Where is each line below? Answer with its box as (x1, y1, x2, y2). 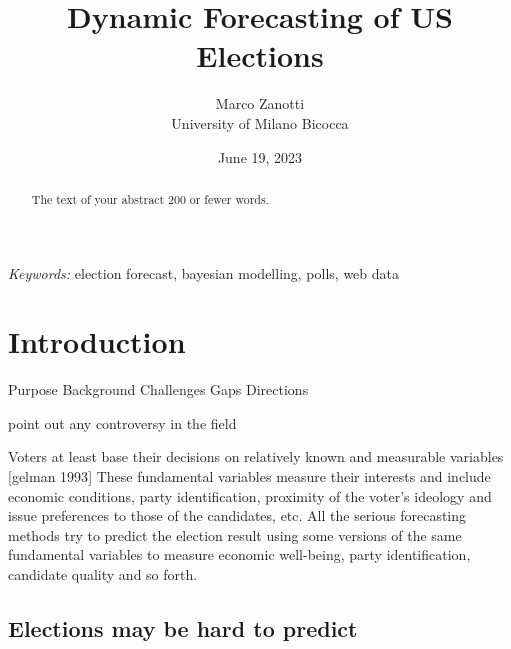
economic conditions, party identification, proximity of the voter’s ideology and (8, 485, 492, 506)
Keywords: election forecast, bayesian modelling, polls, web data (8, 262, 399, 283)
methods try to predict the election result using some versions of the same (8, 524, 462, 545)
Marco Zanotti (215, 93, 305, 114)
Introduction (8, 321, 186, 362)
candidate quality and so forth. (8, 564, 198, 585)
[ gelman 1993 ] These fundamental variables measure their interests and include (8, 466, 491, 487)
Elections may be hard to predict (8, 613, 358, 643)
